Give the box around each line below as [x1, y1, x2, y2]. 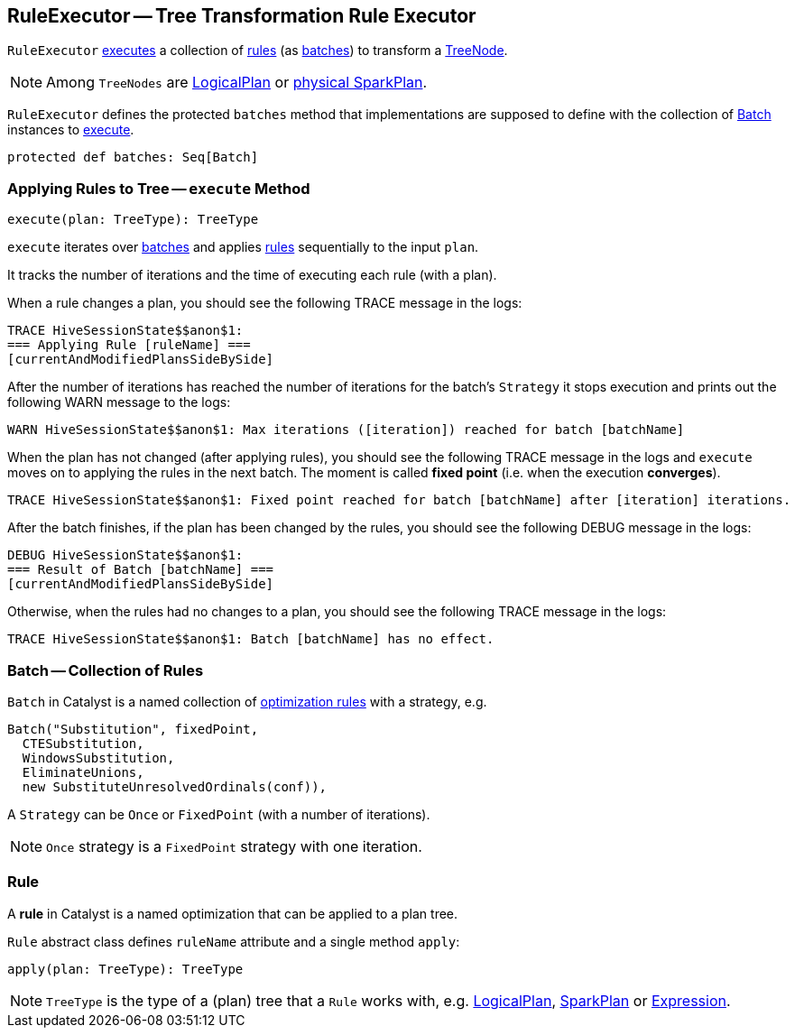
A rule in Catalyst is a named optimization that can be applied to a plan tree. [7, 905, 458, 921]
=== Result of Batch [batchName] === [7, 562, 274, 578]
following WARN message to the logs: [7, 394, 231, 411]
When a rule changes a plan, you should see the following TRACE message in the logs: [7, 295, 522, 311]
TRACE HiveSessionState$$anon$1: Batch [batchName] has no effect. [7, 632, 495, 647]
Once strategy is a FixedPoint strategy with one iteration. [46, 836, 422, 855]
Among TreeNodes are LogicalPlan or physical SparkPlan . [46, 73, 428, 92]
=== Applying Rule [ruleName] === [7, 337, 251, 353]
